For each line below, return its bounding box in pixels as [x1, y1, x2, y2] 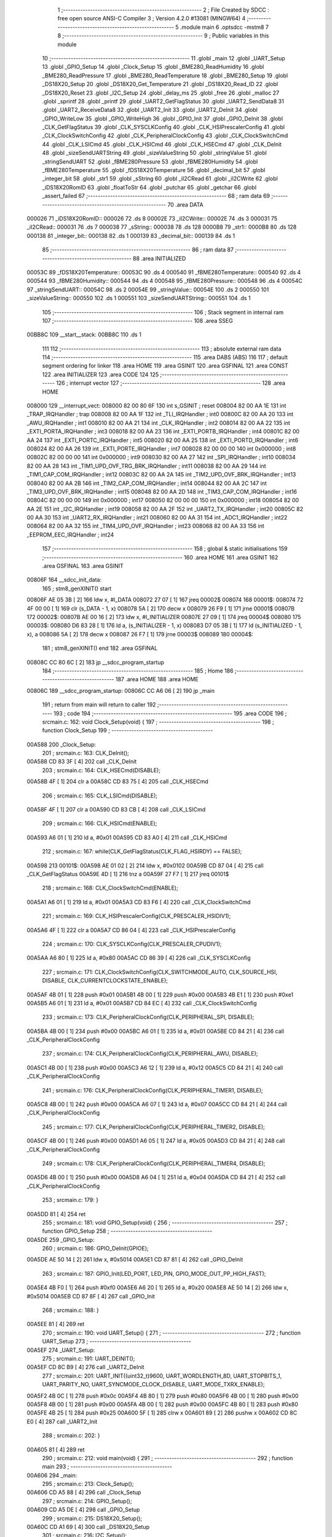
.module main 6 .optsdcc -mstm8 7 [180, 23, 269, 31]
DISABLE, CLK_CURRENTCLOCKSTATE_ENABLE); [42, 977, 168, 984]
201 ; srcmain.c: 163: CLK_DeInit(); [42, 749, 129, 757]
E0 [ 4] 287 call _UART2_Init [26, 1418, 98, 1425]
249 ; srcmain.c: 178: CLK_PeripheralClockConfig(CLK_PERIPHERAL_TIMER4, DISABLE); [42, 1160, 266, 1167]
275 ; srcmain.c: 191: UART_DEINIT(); [42, 1355, 135, 1362]
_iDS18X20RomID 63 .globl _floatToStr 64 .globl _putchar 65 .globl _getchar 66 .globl [42, 183, 257, 191]
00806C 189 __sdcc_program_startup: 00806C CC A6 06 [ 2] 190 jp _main [26, 687, 215, 694]
